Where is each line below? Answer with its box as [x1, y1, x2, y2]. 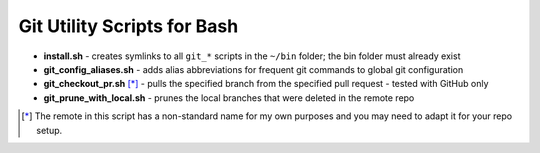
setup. [36, 124, 63, 136]
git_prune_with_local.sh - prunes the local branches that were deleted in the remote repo [43, 91, 415, 104]
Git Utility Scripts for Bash [18, 15, 239, 37]
